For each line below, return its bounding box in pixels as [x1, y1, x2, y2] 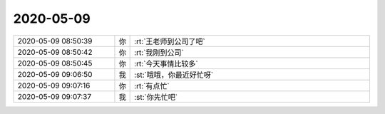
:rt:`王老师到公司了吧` [134, 36, 206, 46]
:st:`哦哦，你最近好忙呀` [134, 70, 214, 80]
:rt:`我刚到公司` [134, 47, 185, 57]
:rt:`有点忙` [134, 81, 170, 90]
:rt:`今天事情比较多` [134, 58, 199, 68]
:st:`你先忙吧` [134, 92, 178, 102]
